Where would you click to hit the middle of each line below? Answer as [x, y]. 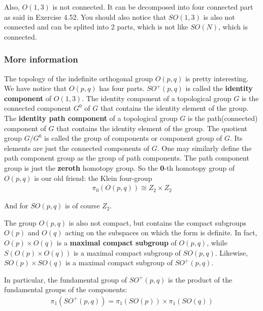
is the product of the [200, 279]
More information [41, 59]
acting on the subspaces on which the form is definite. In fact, [161, 232]
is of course [83, 206]
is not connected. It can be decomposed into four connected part [153, 7]
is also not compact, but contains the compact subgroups [158, 222]
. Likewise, [231, 252]
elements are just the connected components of [77, 148]
